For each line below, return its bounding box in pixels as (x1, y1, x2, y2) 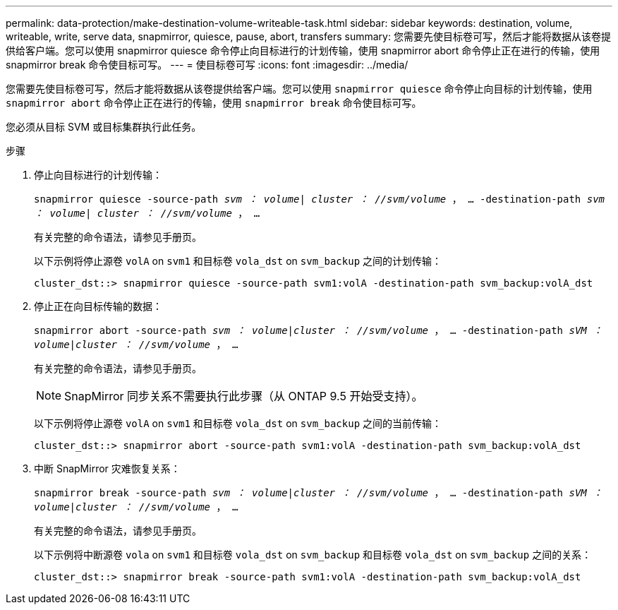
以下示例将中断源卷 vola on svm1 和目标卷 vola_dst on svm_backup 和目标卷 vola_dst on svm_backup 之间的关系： (34, 549, 592, 561)
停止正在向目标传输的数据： (34, 300, 162, 312)
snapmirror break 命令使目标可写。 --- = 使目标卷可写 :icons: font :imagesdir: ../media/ (6, 59, 408, 71)
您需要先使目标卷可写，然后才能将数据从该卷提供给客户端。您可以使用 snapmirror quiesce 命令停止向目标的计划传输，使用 (6, 83, 593, 95)
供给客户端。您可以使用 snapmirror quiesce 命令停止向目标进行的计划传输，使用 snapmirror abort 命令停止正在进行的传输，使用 (6, 44, 600, 56)
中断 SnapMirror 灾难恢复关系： (34, 462, 181, 474)
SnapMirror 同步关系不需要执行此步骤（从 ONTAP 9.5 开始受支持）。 (64, 389, 423, 403)
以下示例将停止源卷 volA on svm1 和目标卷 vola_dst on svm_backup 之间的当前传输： (34, 417, 442, 429)
